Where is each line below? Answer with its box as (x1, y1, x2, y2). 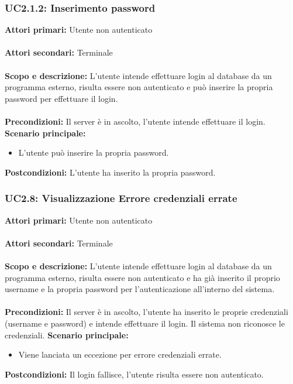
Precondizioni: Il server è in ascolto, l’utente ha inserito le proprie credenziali (5, 306, 288, 318)
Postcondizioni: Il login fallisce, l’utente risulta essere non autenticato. (5, 368, 264, 380)
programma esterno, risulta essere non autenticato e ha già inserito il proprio (5, 271, 280, 283)
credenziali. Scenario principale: (5, 328, 129, 341)
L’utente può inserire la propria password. (18, 146, 169, 159)
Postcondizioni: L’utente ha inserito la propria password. (5, 166, 216, 178)
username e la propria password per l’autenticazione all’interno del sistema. (5, 283, 275, 295)
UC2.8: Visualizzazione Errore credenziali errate (5, 191, 237, 205)
